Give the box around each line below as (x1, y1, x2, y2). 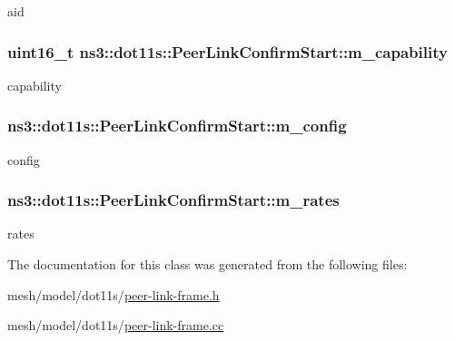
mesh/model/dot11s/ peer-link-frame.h (7, 285, 220, 304)
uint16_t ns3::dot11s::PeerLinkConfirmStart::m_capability (7, 40, 448, 63)
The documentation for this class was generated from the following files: (7, 255, 408, 274)
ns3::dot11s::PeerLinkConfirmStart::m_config (7, 114, 347, 137)
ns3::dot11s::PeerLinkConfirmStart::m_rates (7, 189, 340, 211)
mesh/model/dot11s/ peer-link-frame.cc (7, 316, 224, 335)
